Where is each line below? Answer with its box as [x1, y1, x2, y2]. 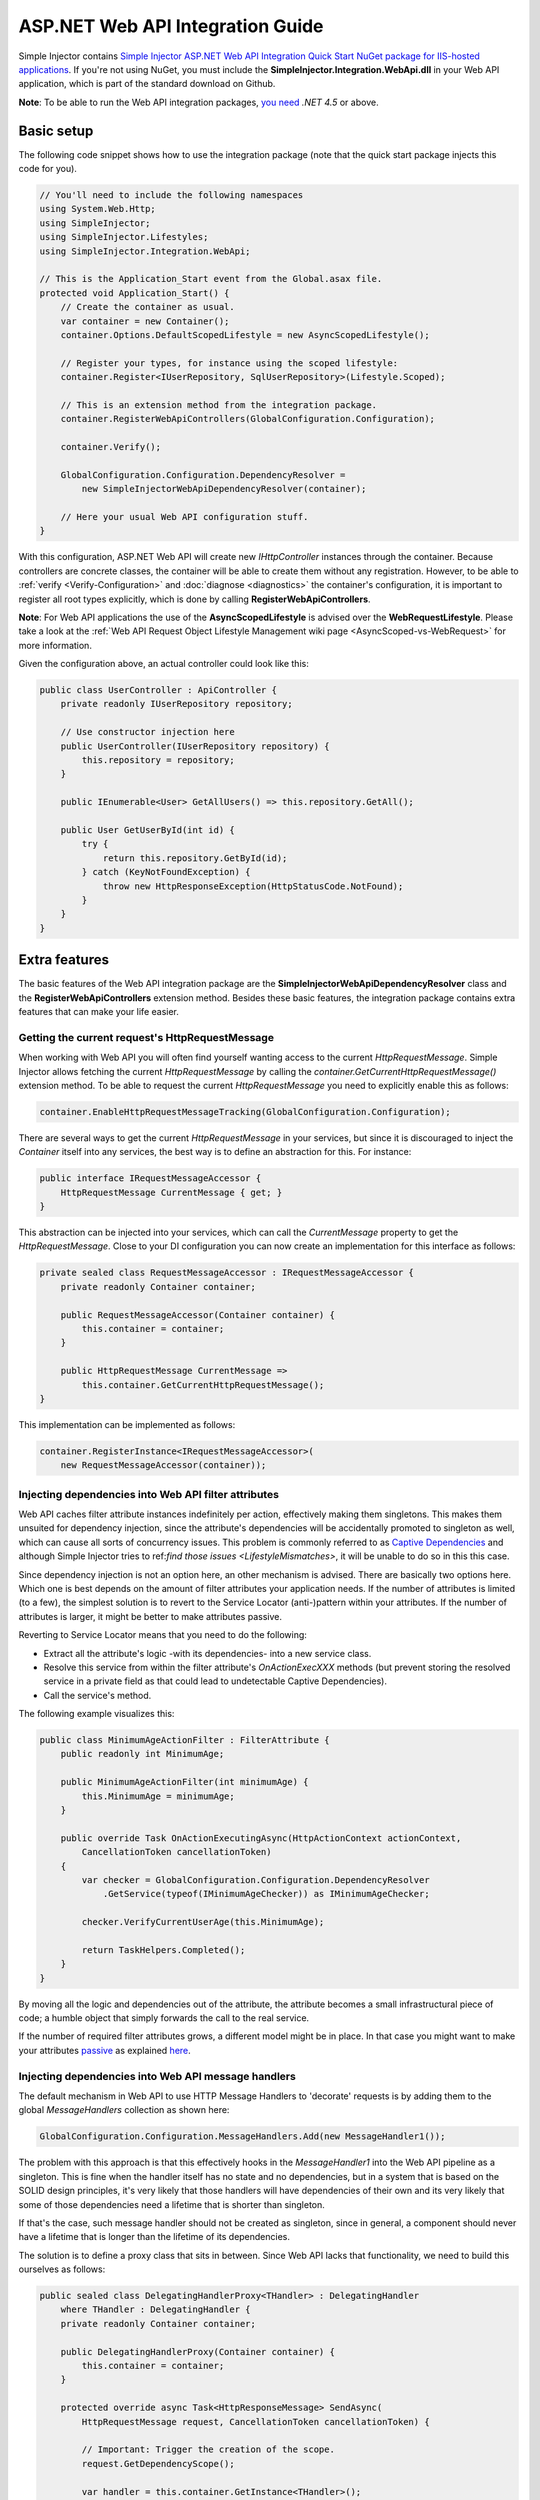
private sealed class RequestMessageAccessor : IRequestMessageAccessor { [39, 1267, 415, 1279]
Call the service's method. [43, 1689, 152, 1701]
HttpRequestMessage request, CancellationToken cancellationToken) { [81, 2416, 430, 2427]
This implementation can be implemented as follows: [18, 1418, 236, 1430]
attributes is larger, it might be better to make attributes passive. [18, 1610, 282, 1622]
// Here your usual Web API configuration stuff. [60, 511, 309, 522]
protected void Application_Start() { [39, 287, 230, 299]
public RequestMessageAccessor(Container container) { [60, 1309, 335, 1320]
